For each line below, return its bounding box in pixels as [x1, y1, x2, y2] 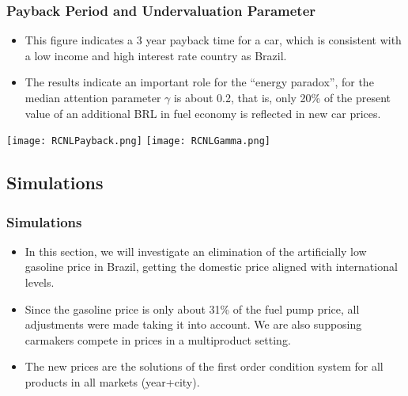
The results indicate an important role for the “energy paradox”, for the [25, 74, 374, 90]
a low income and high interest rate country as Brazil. [25, 47, 287, 63]
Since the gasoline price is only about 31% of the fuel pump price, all [25, 300, 360, 317]
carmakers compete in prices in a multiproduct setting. [25, 331, 291, 348]
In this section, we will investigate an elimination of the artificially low [25, 242, 367, 259]
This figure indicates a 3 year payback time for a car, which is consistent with [25, 32, 402, 48]
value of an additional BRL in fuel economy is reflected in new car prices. [25, 105, 381, 121]
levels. [25, 274, 55, 291]
